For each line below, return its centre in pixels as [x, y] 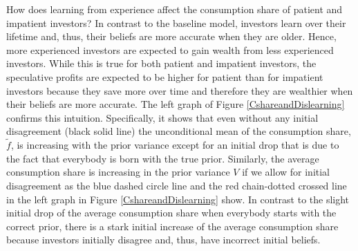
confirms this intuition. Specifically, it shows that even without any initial [162, 117]
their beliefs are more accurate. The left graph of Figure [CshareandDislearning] [176, 104]
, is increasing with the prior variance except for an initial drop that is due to [175, 145]
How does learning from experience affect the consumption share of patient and [175, 9]
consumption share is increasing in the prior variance [118, 172]
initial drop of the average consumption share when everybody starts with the [171, 213]
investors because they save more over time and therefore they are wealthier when [180, 90]
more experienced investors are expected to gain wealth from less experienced [170, 49]
